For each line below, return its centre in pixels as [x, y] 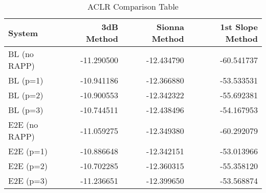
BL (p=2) [26, 95]
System [23, 33]
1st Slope [239, 27]
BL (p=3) [26, 110]
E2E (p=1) [28, 151]
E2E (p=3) [28, 181]
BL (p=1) [26, 80]
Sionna [170, 27]
